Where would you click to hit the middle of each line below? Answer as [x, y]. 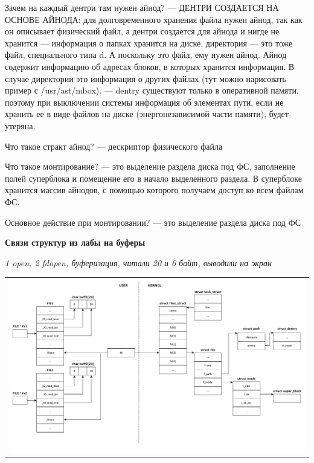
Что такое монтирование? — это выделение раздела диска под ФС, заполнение [150, 166]
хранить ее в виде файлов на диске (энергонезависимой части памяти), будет [147, 114]
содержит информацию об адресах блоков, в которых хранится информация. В [150, 66]
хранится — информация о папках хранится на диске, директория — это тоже [149, 43]
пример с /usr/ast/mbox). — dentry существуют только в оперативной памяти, [152, 90]
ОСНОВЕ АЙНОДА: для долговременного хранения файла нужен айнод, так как [154, 19]
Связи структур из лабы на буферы [75, 242]
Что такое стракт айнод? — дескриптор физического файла [114, 146]
